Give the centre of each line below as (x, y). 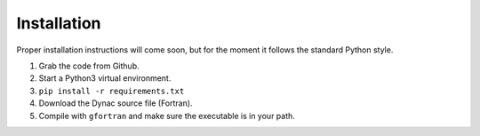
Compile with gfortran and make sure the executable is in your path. (167, 116)
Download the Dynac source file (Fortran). (116, 103)
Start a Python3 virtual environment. (105, 78)
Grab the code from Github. (89, 66)
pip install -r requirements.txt (112, 91)
